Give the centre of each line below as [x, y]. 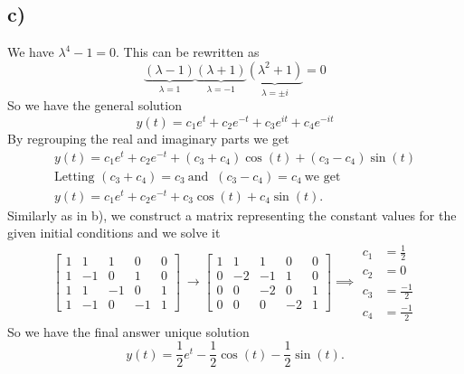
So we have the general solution [95, 105]
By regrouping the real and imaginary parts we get [148, 138]
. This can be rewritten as [188, 52]
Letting [75, 177]
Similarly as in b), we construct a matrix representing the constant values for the [232, 215]
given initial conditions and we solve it [114, 233]
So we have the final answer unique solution [128, 331]
